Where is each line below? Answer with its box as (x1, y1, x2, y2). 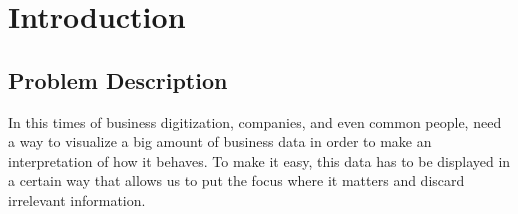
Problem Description (8, 64, 228, 95)
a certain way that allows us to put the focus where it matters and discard (8, 170, 465, 191)
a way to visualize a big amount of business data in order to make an (8, 131, 432, 152)
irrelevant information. (8, 189, 146, 210)
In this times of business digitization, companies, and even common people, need (8, 111, 502, 132)
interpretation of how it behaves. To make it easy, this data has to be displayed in (8, 150, 511, 171)
